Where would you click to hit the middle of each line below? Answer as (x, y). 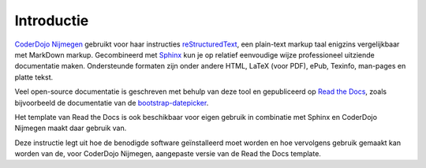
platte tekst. (34, 77)
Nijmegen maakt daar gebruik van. (71, 128)
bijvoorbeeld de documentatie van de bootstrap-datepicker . (112, 103)
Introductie (52, 21)
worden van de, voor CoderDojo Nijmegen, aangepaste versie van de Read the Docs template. (168, 154)
